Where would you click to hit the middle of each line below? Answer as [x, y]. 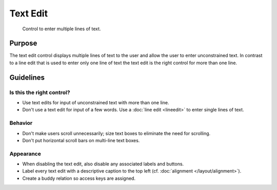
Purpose [23, 43]
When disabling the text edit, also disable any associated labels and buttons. [103, 164]
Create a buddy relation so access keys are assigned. [79, 178]
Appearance [25, 154]
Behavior [21, 123]
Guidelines [27, 77]
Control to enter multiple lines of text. [62, 29]
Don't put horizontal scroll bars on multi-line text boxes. [81, 140]
